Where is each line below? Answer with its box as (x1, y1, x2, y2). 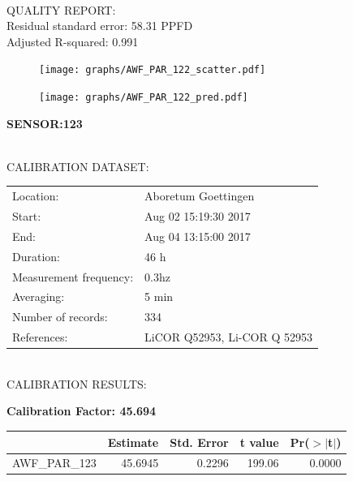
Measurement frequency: (12, 268, 134, 285)
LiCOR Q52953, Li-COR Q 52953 (144, 329, 312, 346)
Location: (12, 187, 59, 204)
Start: (12, 208, 41, 225)
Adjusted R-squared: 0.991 (6, 32, 139, 49)
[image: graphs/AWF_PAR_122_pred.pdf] (39, 92, 248, 104)
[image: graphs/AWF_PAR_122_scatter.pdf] (39, 64, 266, 76)
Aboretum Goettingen (144, 187, 255, 204)
